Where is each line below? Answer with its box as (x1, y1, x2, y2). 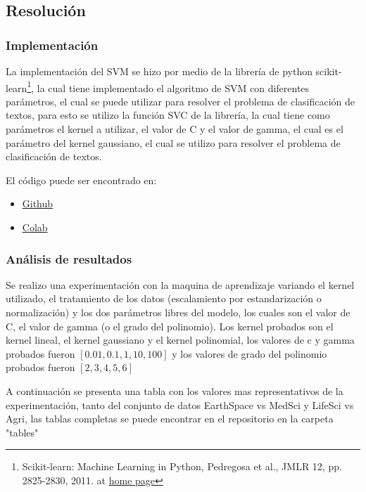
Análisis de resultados (6, 250, 132, 267)
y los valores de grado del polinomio (172, 346, 327, 361)
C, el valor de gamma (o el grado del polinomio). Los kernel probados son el (6, 318, 334, 333)
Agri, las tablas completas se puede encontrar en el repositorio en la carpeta (6, 411, 334, 426)
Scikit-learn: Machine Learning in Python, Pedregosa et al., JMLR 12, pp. (22, 459, 342, 474)
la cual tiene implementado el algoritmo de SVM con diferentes (37, 80, 310, 95)
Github (22, 196, 53, 211)
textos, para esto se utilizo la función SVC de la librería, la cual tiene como (6, 108, 330, 122)
